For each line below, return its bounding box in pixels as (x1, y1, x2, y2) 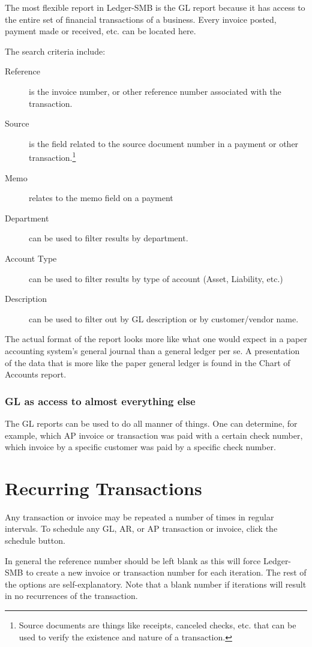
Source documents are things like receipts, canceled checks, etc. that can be (19, 619, 296, 631)
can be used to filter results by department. (29, 232, 188, 244)
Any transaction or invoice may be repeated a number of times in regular (5, 510, 274, 523)
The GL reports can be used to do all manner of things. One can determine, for (5, 417, 298, 429)
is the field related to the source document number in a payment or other (29, 137, 299, 149)
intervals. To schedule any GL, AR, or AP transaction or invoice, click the (5, 522, 278, 535)
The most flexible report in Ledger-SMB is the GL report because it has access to (5, 1, 305, 13)
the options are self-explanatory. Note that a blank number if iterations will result (5, 577, 307, 590)
